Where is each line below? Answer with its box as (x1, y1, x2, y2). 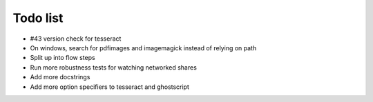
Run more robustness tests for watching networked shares (30, 63, 197, 72)
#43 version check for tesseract (30, 34, 122, 43)
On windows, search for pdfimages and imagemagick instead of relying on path (30, 43, 257, 52)
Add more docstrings (30, 73, 90, 81)
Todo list (12, 10, 64, 25)
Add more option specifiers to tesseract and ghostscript (30, 83, 189, 91)
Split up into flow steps (30, 54, 96, 62)
